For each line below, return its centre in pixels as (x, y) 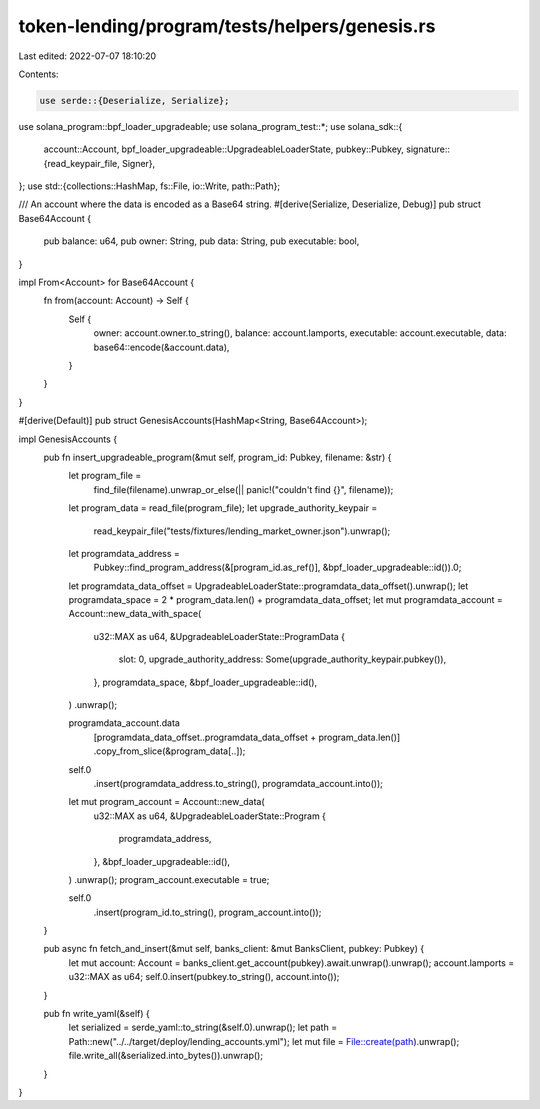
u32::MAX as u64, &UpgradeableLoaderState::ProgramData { (219, 636)
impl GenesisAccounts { (68, 439)
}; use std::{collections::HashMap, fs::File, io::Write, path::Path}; (149, 186)
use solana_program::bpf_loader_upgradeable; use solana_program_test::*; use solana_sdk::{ (210, 126)
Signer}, (138, 163)
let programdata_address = (124, 553)
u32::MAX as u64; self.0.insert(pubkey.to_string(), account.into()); (204, 977)
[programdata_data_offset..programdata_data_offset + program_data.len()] (247, 737)
